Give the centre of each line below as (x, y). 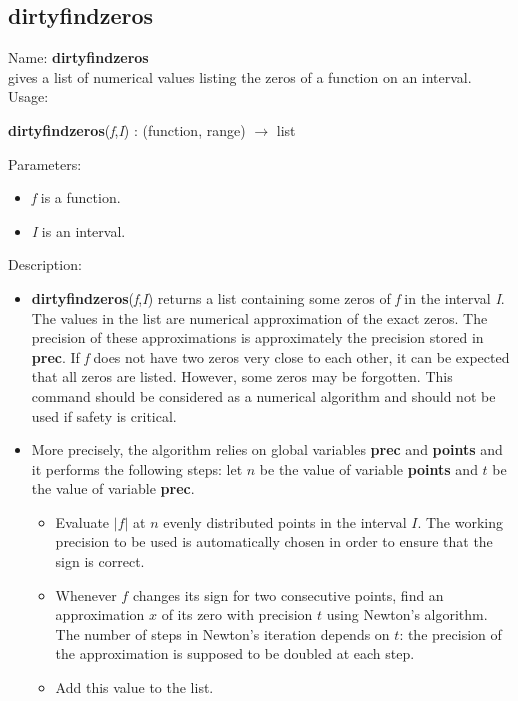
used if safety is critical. (104, 415)
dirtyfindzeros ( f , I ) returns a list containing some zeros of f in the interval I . (268, 297)
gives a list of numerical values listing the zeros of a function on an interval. (240, 76)
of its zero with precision (237, 614)
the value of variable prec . (113, 488)
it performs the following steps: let (137, 468)
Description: (45, 264)
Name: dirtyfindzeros (78, 57)
